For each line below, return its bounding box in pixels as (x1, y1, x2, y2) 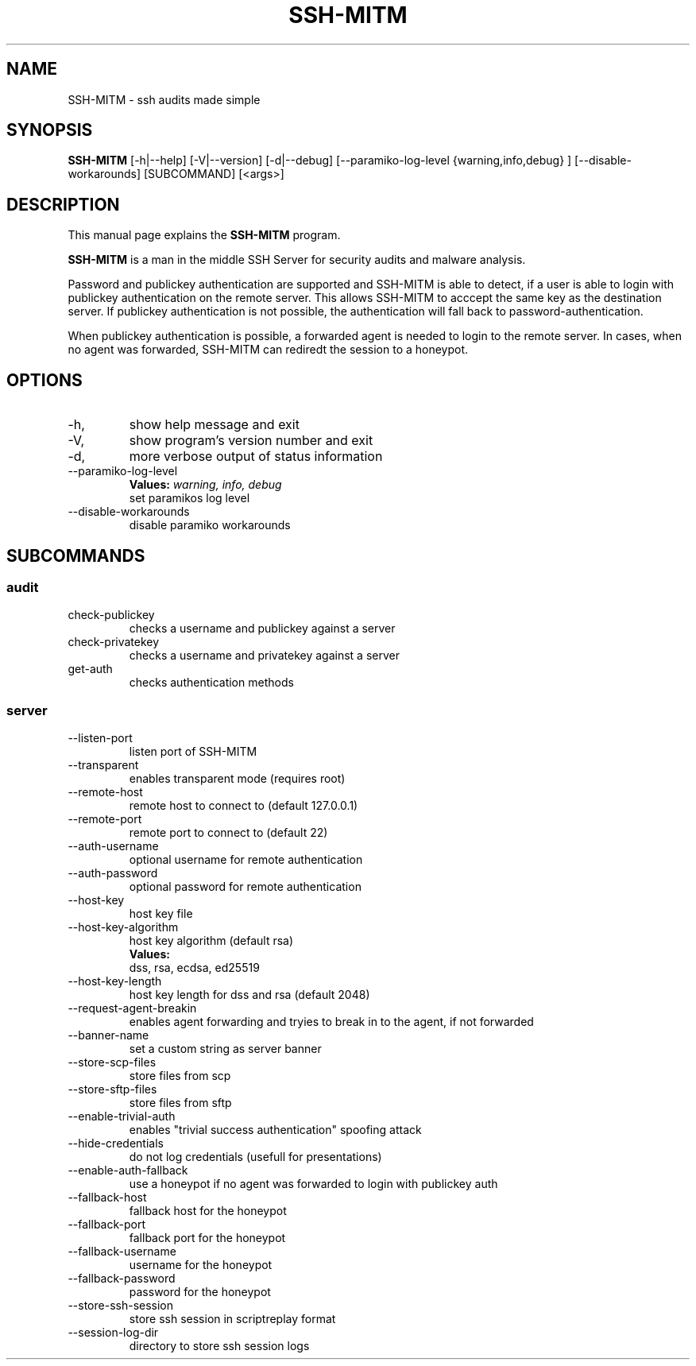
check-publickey (68, 608, 155, 622)
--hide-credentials (68, 1136, 164, 1151)
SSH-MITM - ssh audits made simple (68, 92, 261, 106)
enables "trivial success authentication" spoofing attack (129, 1123, 422, 1137)
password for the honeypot (129, 1285, 271, 1299)
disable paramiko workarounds (129, 518, 291, 532)
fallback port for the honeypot (129, 1231, 286, 1245)
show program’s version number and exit (129, 432, 373, 449)
